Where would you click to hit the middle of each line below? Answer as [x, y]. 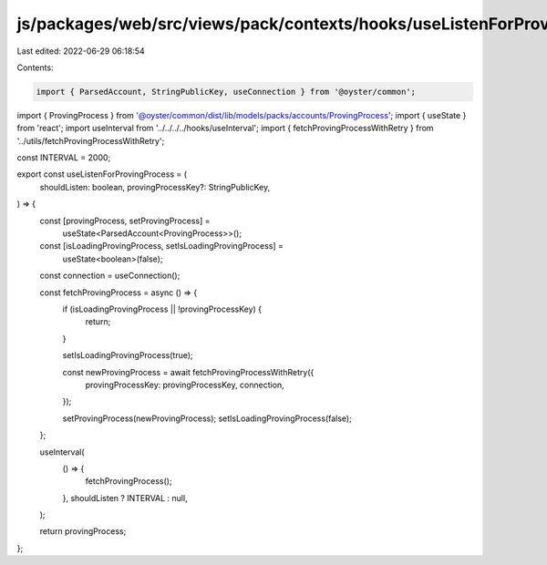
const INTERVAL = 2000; [64, 158]
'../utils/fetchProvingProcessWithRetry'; [91, 140]
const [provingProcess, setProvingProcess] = [125, 221]
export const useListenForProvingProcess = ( [102, 174]
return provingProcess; [83, 531]
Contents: [35, 67]
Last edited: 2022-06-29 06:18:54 [81, 51]
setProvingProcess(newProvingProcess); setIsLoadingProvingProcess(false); [207, 418]
